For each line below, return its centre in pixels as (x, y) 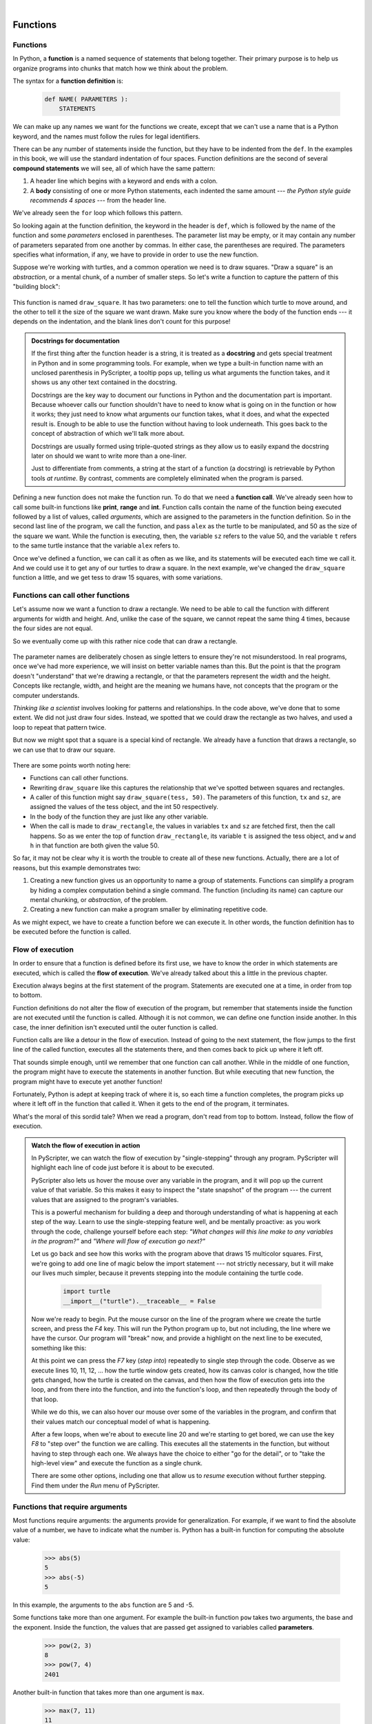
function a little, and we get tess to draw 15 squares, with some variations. (118, 578)
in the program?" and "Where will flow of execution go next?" (118, 1241)
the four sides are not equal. (53, 628)
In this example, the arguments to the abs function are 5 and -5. (103, 1605)
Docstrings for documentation (75, 341)
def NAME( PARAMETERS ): (86, 99)
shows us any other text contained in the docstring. (104, 382)
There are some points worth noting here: (72, 765)
